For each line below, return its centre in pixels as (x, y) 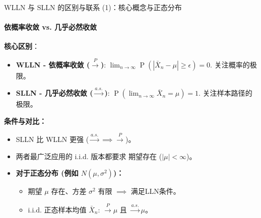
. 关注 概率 (226, 64)
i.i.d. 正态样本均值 (57, 209)
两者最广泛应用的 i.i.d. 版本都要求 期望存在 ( (89, 156)
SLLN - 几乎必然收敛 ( (54, 93)
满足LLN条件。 (155, 191)
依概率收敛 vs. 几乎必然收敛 (51, 27)
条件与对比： (25, 121)
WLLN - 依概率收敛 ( (53, 64)
